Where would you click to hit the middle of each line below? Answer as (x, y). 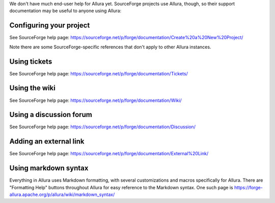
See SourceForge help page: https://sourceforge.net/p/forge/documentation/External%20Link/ (109, 154)
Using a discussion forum (51, 115)
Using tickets (31, 61)
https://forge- (249, 187)
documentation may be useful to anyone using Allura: (65, 11)
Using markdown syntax (49, 168)
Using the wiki (32, 88)
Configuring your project (50, 25)
